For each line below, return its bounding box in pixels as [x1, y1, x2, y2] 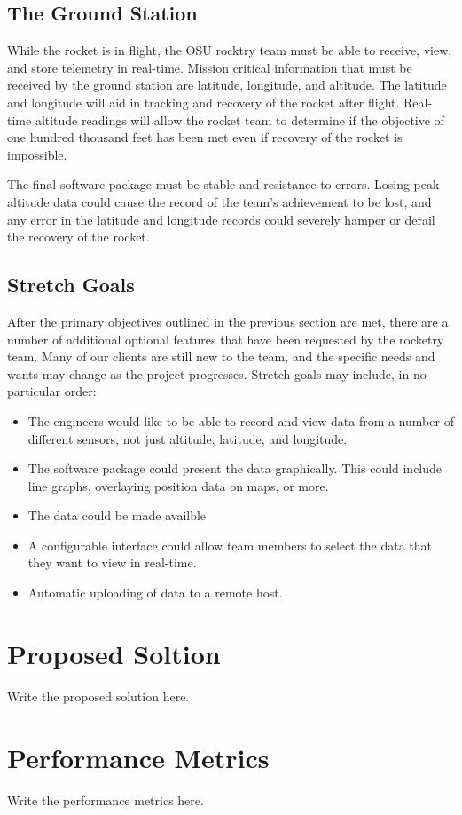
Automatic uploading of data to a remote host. [27, 583, 283, 602]
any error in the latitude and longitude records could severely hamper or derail [7, 210, 435, 228]
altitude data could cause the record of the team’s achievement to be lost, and [7, 192, 432, 210]
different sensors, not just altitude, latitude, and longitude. [27, 429, 348, 447]
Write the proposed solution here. [7, 686, 190, 705]
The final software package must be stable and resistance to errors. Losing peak [7, 175, 440, 194]
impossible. [7, 145, 67, 163]
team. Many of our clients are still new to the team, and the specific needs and [7, 347, 435, 366]
